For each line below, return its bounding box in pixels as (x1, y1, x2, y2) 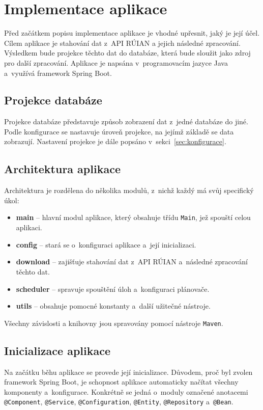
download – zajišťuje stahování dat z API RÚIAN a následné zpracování (16, 256, 248, 267)
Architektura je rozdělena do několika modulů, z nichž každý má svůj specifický (4, 185, 254, 196)
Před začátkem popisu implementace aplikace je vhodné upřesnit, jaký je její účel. (4, 28, 260, 38)
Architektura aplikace (4, 161, 121, 177)
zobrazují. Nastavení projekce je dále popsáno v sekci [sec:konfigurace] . (4, 136, 226, 147)
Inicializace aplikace (4, 342, 110, 358)
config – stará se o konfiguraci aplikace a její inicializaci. (16, 239, 196, 250)
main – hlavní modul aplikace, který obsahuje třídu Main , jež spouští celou (16, 212, 251, 223)
